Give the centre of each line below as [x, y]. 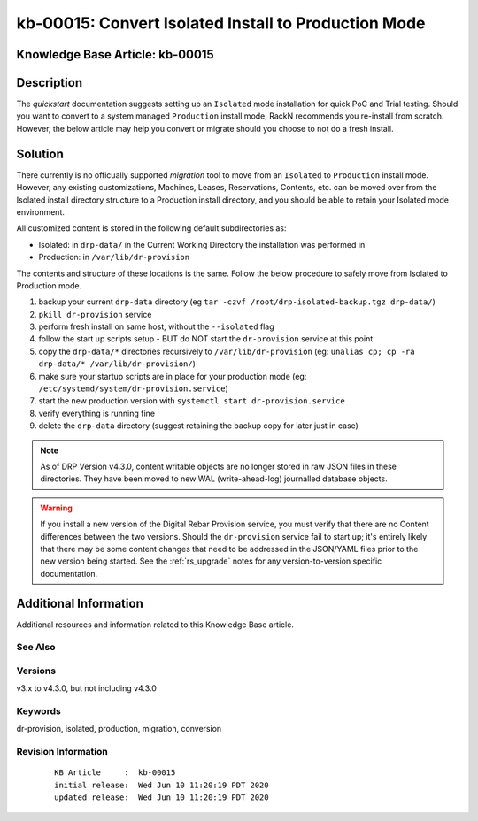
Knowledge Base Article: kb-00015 [115, 54]
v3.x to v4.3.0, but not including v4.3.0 [86, 688]
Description [50, 83]
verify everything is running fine [96, 413]
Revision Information [62, 752]
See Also [36, 648]
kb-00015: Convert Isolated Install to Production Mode [221, 23]
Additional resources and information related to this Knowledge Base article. [155, 625]
